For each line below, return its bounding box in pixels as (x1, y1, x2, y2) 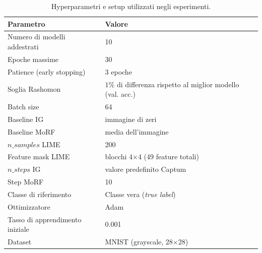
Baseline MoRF (8, 126, 55, 137)
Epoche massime (8, 53, 59, 64)
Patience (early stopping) (8, 66, 86, 77)
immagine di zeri (105, 113, 157, 124)
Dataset (8, 236, 32, 247)
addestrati (8, 41, 39, 52)
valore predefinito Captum (105, 164, 186, 174)
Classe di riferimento (8, 188, 72, 199)
